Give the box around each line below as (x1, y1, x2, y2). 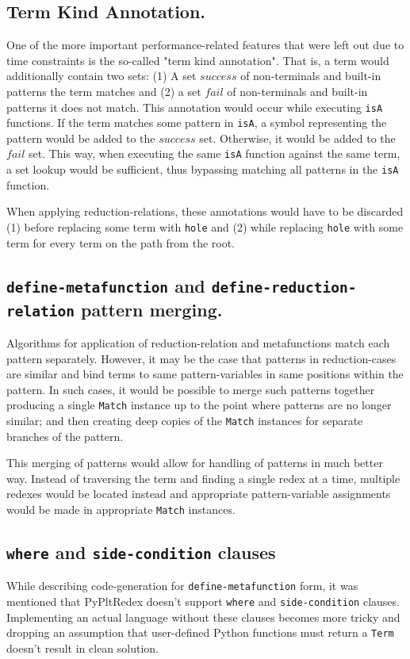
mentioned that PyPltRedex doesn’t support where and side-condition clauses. (6, 593, 400, 610)
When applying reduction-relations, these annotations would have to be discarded (6, 203, 404, 220)
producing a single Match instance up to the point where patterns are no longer (6, 397, 392, 413)
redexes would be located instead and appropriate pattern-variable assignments (6, 485, 391, 502)
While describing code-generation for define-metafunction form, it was (6, 577, 358, 594)
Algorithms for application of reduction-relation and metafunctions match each (6, 334, 390, 351)
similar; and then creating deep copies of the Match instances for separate (6, 412, 363, 429)
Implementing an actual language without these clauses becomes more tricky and (6, 608, 400, 625)
